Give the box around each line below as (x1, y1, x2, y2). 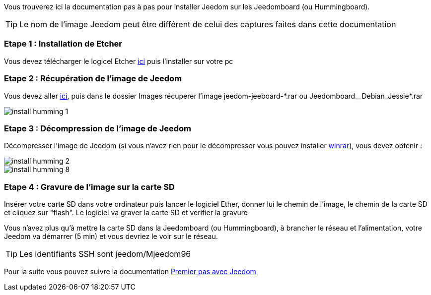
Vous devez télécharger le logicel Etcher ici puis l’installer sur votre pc (4, 57, 233, 65)
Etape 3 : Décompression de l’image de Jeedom (4, 123, 192, 133)
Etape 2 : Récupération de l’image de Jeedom (4, 73, 182, 84)
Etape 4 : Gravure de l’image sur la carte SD (4, 181, 175, 192)
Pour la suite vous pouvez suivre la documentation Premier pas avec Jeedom (4, 267, 256, 276)
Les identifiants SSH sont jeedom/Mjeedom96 (19, 249, 191, 259)
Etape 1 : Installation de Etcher (4, 39, 123, 49)
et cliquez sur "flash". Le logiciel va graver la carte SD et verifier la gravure (4, 208, 248, 217)
